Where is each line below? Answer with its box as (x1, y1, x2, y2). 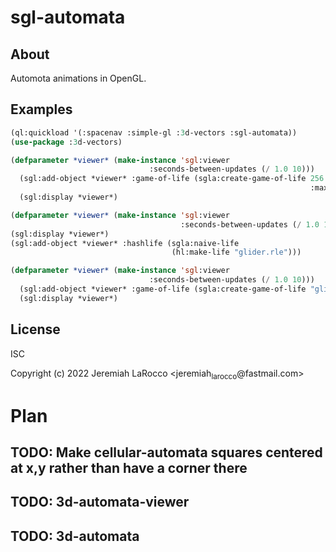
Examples (10, 101, 73, 118)
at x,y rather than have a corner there (10, 460, 248, 476)
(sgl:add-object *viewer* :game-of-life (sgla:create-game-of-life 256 (19, 174, 325, 184)
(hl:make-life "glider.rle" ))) (171, 247, 302, 258)
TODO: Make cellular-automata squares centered (10, 444, 323, 461)
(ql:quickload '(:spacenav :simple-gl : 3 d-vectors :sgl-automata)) (10, 127, 298, 138)
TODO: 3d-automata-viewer (10, 494, 190, 511)
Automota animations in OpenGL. (10, 72, 147, 84)
